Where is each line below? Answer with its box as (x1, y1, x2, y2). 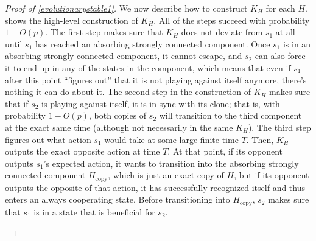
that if (5, 97, 29, 110)
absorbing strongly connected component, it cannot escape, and (5, 49, 242, 62)
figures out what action (5, 133, 91, 145)
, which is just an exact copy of (108, 169, 224, 181)
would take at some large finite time (104, 133, 239, 145)
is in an (283, 37, 311, 50)
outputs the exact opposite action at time (5, 145, 160, 158)
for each (265, 2, 295, 14)
